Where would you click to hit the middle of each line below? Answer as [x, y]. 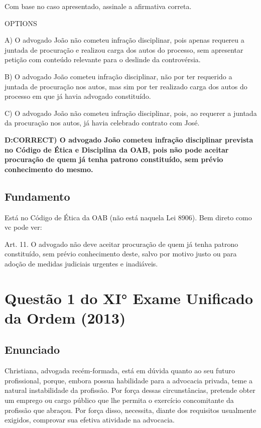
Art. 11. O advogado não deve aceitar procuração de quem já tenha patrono [121, 244]
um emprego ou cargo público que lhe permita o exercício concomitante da [119, 400]
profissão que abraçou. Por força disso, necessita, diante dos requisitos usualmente [130, 410]
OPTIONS [21, 23]
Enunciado [32, 349]
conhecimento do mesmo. [49, 169]
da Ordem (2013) [65, 317]
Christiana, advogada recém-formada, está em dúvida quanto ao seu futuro [120, 371]
